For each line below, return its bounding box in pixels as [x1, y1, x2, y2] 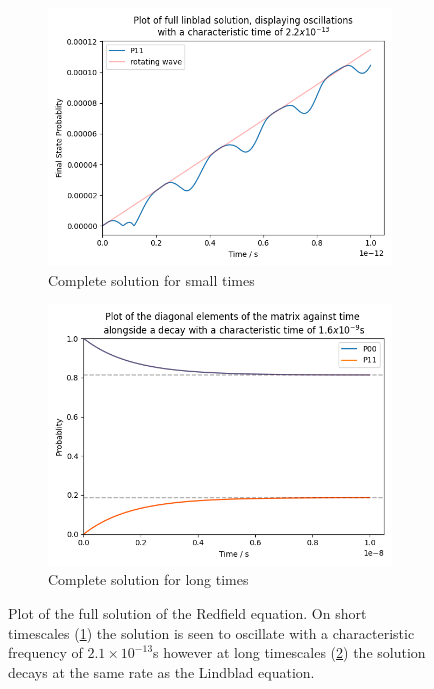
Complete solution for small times [48, 269, 255, 290]
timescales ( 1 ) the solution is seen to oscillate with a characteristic [8, 622, 415, 643]
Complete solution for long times [48, 569, 249, 590]
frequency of [8, 642, 83, 663]
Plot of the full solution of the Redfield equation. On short [8, 603, 367, 624]
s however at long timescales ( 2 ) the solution [153, 642, 426, 663]
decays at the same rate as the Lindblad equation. [8, 661, 315, 682]
